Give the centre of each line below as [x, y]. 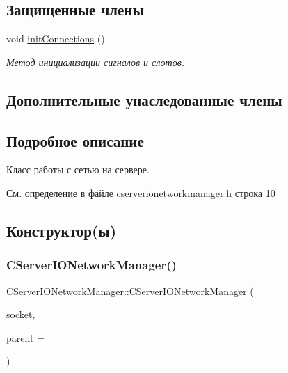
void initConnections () [56, 39]
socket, [21, 314]
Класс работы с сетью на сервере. [78, 169]
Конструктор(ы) [62, 230]
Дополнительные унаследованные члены [144, 99]
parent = [25, 337]
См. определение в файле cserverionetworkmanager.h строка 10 [141, 192]
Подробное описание [75, 140]
